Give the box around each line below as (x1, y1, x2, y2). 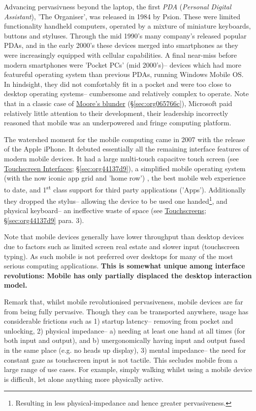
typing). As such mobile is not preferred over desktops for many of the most (4, 251, 233, 261)
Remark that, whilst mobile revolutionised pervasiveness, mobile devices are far (4, 296, 243, 306)
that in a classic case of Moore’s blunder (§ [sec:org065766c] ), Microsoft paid (4, 98, 232, 108)
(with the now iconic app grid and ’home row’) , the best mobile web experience (4, 173, 246, 183)
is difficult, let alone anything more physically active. (4, 374, 164, 384)
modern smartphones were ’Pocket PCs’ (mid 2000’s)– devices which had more (4, 59, 241, 70)
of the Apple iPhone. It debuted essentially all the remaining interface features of (4, 144, 249, 154)
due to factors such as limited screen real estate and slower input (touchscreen (4, 241, 240, 251)
